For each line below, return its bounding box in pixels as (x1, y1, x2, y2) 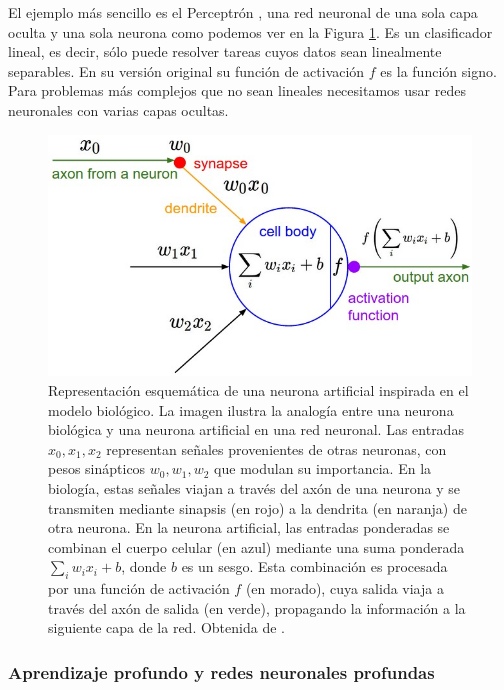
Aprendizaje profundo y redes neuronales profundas (8, 659, 435, 684)
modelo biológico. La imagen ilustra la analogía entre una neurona (48, 399, 454, 420)
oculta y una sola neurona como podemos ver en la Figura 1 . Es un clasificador (8, 21, 493, 42)
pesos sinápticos (48, 458, 146, 479)
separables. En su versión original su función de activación (8, 60, 365, 81)
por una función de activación (48, 578, 230, 599)
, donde (121, 556, 167, 577)
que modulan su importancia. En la (214, 458, 432, 479)
